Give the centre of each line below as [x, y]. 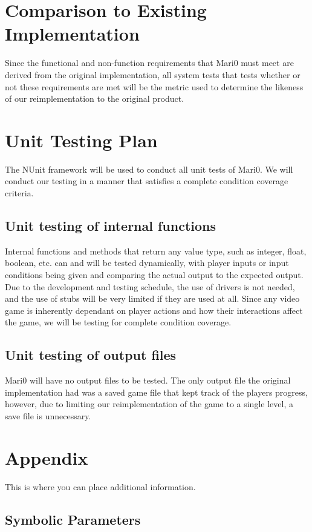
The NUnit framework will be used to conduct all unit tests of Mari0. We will [149, 169]
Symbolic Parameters [73, 519]
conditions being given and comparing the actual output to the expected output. [154, 274]
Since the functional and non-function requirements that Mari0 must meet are [149, 63]
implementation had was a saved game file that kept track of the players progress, [156, 392]
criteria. [19, 193]
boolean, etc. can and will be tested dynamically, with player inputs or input [147, 263]
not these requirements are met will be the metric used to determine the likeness [154, 86]
